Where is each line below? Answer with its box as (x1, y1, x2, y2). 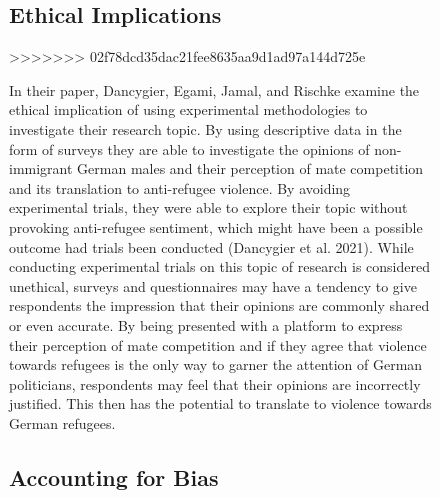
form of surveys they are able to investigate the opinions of (9, 138, 370, 159)
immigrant (9, 158, 73, 179)
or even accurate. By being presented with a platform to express (9, 314, 403, 335)
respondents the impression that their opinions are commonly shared (9, 295, 430, 316)
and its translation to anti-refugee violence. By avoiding (9, 177, 351, 198)
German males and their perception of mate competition (77, 158, 424, 179)
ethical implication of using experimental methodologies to (9, 99, 368, 120)
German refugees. (9, 412, 116, 433)
